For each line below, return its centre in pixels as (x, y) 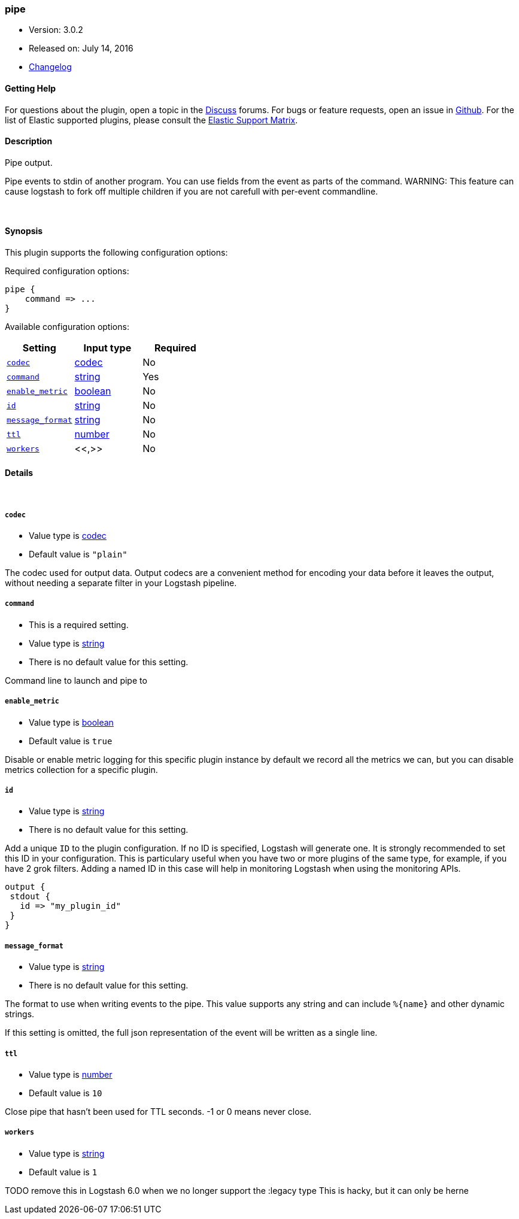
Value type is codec (68, 536)
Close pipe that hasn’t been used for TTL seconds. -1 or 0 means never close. (158, 1111)
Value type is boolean (71, 722)
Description (29, 141)
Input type (107, 348)
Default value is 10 (66, 1093)
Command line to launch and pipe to (76, 680)
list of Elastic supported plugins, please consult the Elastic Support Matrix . (151, 120)
